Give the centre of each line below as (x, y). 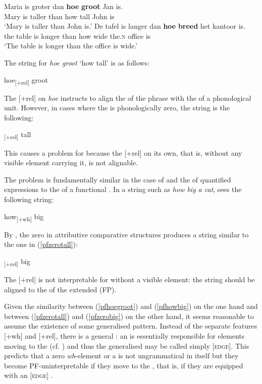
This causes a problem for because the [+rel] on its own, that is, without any (123, 152)
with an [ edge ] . (29, 375)
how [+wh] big (24, 217)
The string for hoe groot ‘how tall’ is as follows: (77, 62)
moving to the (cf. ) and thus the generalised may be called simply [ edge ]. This (127, 345)
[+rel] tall (18, 135)
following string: (29, 199)
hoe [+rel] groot (26, 80)
